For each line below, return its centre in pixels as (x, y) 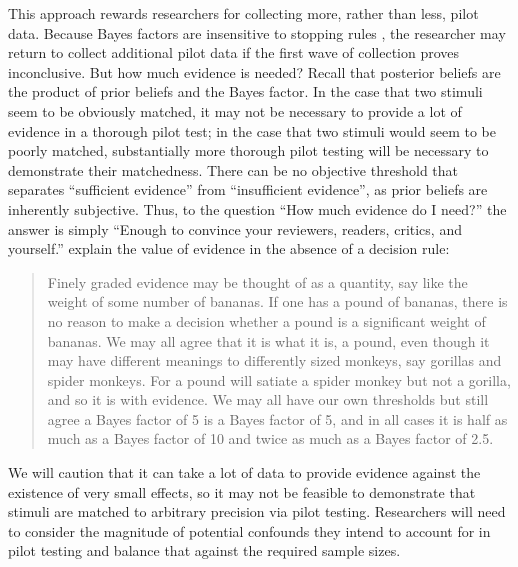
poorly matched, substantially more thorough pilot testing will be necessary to (248, 150)
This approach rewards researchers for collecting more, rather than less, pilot (243, 13)
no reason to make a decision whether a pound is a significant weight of (266, 320)
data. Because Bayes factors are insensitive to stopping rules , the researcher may (257, 32)
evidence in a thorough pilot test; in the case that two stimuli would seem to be (252, 130)
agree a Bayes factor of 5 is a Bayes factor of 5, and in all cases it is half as (277, 418)
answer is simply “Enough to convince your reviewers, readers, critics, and (235, 228)
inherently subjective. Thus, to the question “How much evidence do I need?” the (257, 208)
